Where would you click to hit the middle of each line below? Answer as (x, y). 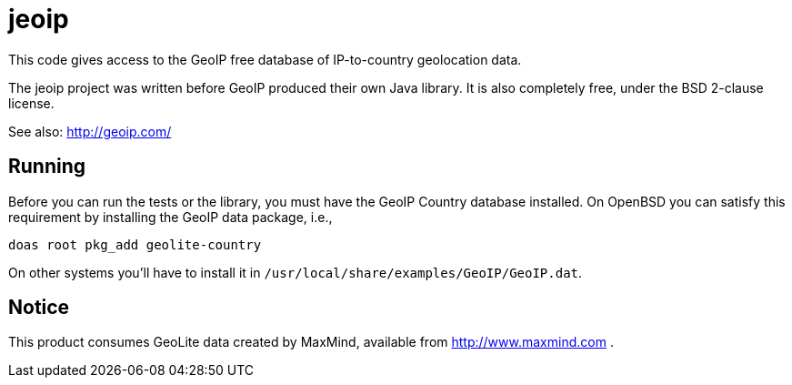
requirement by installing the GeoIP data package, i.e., (170, 217)
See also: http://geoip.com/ (90, 131)
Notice (39, 308)
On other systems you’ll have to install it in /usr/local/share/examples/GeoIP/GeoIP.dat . (296, 272)
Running (47, 167)
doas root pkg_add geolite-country (135, 244)
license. (31, 103)
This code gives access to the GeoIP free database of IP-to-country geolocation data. (265, 59)
